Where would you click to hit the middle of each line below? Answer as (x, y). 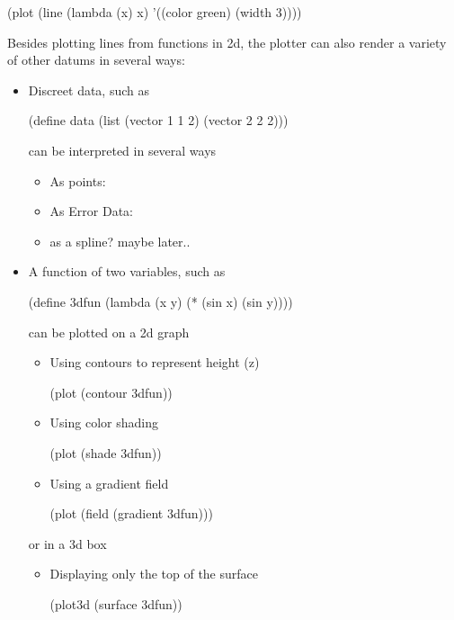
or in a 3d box (67, 543)
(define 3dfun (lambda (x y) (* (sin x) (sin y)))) (160, 301)
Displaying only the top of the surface (154, 574)
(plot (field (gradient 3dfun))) (131, 513)
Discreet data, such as (89, 90)
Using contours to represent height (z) (155, 362)
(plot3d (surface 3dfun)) (116, 603)
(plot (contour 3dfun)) (111, 392)
